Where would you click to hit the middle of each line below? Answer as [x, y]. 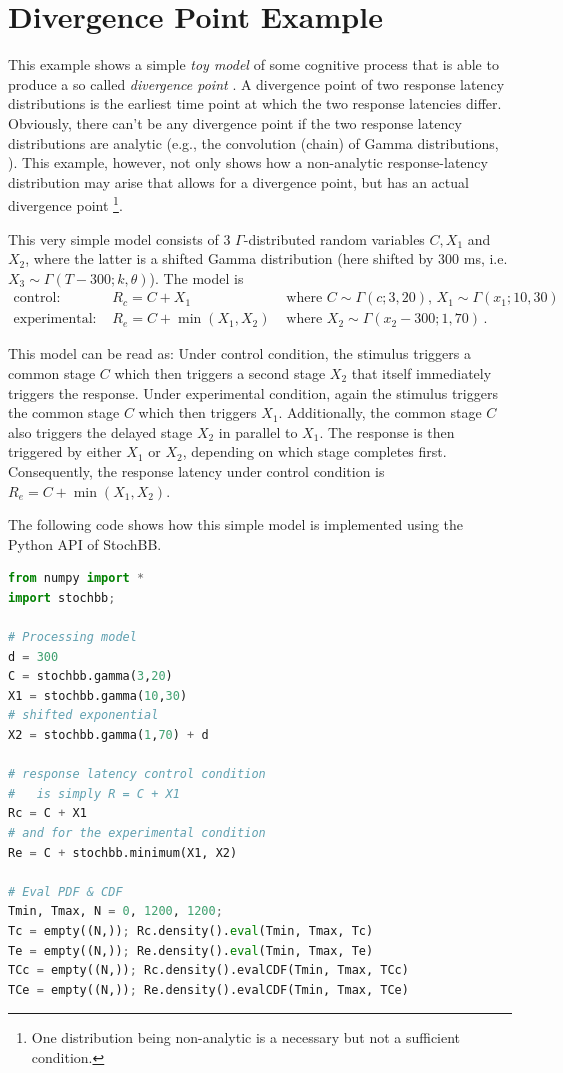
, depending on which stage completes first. [314, 451]
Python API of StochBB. [85, 543]
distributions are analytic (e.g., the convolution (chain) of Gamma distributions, [253, 142]
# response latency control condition [137, 774]
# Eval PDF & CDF [65, 891]
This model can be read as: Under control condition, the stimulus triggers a [239, 353]
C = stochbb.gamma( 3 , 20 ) [90, 676]
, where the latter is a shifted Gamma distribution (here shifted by [229, 258]
